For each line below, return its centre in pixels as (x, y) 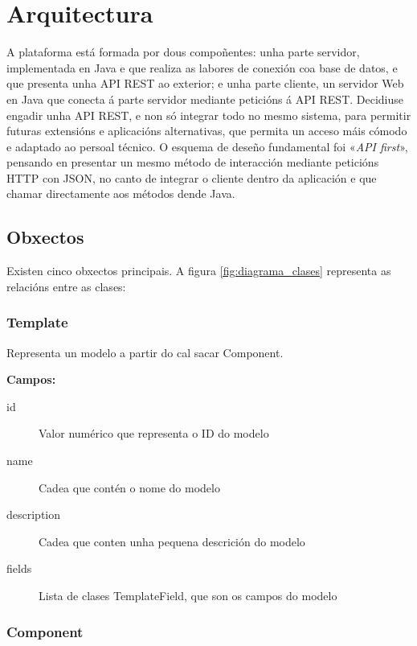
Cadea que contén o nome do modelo (129, 487)
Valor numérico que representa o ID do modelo (154, 433)
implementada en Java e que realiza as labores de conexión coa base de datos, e (202, 67)
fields (19, 568)
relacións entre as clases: (66, 286)
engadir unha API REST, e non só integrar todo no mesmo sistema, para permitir (209, 115)
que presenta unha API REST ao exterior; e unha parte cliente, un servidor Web (205, 83)
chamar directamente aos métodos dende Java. (121, 193)
